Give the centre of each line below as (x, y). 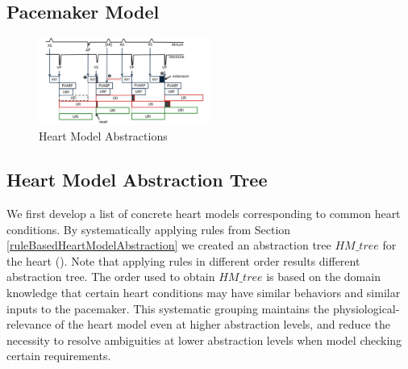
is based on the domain (323, 277)
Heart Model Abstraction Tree (137, 180)
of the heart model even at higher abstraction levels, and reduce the (223, 324)
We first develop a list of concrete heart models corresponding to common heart (204, 214)
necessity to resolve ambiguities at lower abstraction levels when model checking (204, 340)
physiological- (366, 308)
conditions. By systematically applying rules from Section (149, 229)
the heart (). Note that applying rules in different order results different (183, 260)
